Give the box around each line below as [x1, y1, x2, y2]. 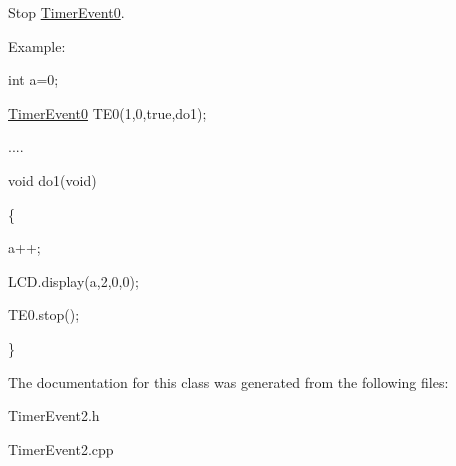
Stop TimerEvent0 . [8, 2, 125, 22]
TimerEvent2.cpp [8, 438, 114, 459]
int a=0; [8, 69, 59, 90]
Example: [8, 35, 66, 56]
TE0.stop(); [8, 304, 80, 325]
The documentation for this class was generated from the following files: [8, 371, 449, 392]
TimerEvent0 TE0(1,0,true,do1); [8, 102, 207, 123]
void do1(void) [8, 169, 97, 190]
